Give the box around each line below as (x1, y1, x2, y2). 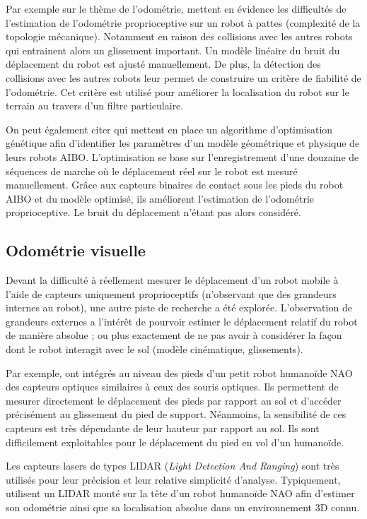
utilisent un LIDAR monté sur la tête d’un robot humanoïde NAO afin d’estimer (6, 486, 355, 501)
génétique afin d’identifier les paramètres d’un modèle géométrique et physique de (6, 136, 360, 150)
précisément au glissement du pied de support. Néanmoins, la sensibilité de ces (6, 407, 346, 422)
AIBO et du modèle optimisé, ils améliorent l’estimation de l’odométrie (6, 191, 315, 205)
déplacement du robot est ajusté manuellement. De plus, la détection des (6, 56, 321, 71)
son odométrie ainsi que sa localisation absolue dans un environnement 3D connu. (6, 500, 360, 515)
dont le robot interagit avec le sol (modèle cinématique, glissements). (6, 342, 303, 357)
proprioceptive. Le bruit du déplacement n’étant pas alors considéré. (6, 205, 301, 220)
